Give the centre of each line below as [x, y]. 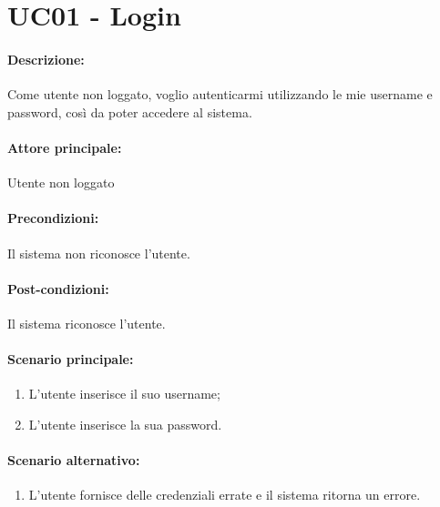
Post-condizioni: [58, 288]
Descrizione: [46, 59]
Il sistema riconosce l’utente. [87, 323]
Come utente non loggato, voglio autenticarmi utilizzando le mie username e [220, 94]
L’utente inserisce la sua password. [125, 424]
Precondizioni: [53, 218]
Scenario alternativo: [74, 460]
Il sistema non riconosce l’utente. [99, 253]
